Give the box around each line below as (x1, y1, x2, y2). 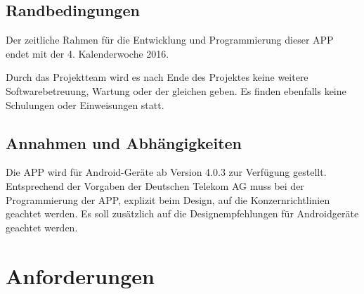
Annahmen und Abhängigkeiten (6, 132, 242, 153)
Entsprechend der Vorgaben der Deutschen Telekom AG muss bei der (6, 178, 304, 193)
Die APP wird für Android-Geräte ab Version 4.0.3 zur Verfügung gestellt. (6, 165, 327, 179)
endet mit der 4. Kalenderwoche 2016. (6, 46, 169, 60)
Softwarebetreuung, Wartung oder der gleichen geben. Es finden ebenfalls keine (6, 83, 346, 98)
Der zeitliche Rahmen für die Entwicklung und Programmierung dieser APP (6, 32, 334, 47)
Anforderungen (6, 261, 155, 290)
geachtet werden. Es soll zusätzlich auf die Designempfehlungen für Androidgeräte (6, 206, 359, 221)
